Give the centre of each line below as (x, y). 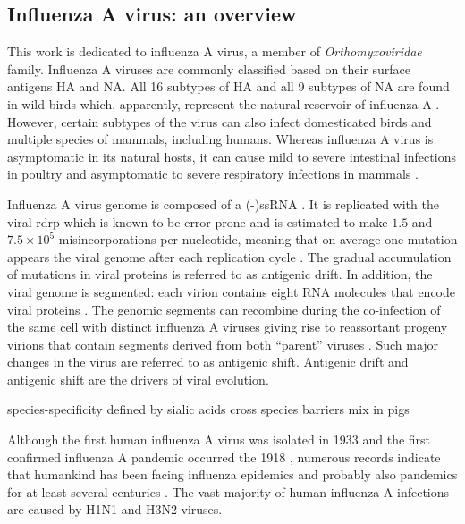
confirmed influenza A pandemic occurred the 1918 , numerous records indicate (224, 456)
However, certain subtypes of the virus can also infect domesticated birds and (220, 121)
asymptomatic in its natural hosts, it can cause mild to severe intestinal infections (232, 156)
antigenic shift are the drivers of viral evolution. (138, 379)
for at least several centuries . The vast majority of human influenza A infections (228, 491)
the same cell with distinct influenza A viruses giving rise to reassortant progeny (228, 327)
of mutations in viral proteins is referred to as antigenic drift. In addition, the (220, 274)
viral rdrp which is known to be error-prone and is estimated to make (198, 221)
